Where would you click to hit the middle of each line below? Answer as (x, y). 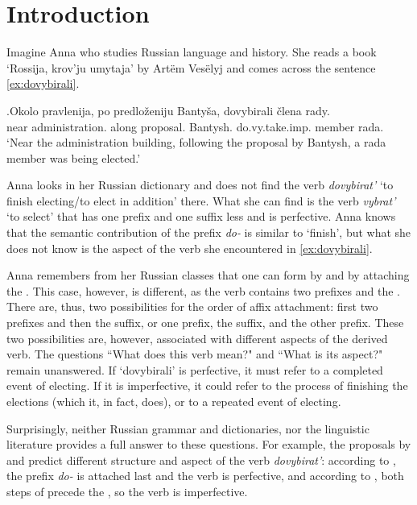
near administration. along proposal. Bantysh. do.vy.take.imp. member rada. (195, 126)
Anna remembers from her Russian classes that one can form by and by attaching (208, 275)
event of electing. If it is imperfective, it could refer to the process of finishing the (207, 385)
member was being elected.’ (74, 157)
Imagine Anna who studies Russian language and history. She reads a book (192, 52)
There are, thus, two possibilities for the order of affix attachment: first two (192, 306)
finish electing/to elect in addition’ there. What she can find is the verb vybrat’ (201, 200)
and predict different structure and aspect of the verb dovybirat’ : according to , (201, 459)
